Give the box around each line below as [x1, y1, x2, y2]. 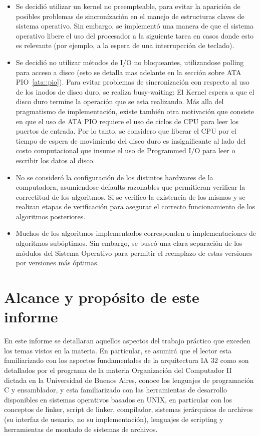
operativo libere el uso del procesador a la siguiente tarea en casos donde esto [16, 30, 254, 41]
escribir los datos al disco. [16, 155, 95, 165]
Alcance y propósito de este [4, 287, 199, 307]
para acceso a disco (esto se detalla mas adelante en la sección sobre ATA [16, 67, 241, 77]
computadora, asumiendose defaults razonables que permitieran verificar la [16, 182, 245, 192]
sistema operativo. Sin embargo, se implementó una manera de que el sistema [16, 21, 253, 31]
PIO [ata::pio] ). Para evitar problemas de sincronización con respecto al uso [16, 77, 249, 87]
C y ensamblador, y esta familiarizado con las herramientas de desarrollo [4, 384, 227, 395]
